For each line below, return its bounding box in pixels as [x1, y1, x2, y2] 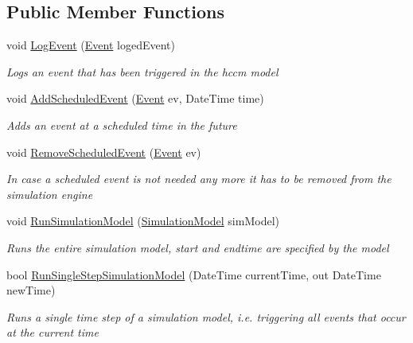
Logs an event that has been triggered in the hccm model [6, 63, 279, 80]
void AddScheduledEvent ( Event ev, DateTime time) [6, 90, 264, 107]
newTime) [6, 282, 56, 298]
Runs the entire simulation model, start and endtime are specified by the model [6, 239, 389, 255]
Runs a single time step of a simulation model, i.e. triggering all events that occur [6, 308, 406, 325]
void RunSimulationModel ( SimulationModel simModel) [6, 212, 279, 229]
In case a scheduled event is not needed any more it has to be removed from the [6, 170, 392, 187]
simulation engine [6, 185, 93, 202]
